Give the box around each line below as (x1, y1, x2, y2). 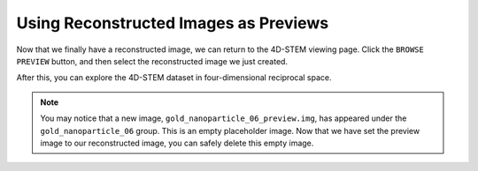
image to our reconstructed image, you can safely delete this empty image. (40, 138, 314, 148)
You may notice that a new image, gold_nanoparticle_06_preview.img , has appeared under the (40, 113, 407, 123)
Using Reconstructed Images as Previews (16, 13, 329, 33)
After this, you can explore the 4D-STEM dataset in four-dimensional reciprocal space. (16, 72, 332, 83)
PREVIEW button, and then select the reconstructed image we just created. (16, 56, 288, 66)
